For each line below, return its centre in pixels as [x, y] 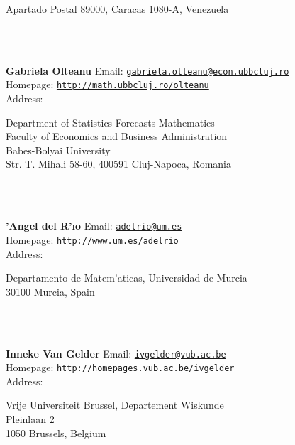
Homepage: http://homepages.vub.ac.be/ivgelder [120, 367]
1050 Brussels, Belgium [56, 433]
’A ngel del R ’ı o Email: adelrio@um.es [94, 226]
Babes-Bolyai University [58, 150]
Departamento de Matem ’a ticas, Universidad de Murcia [127, 278]
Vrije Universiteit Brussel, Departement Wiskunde [115, 405]
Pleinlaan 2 [30, 419]
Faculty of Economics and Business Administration [117, 136]
